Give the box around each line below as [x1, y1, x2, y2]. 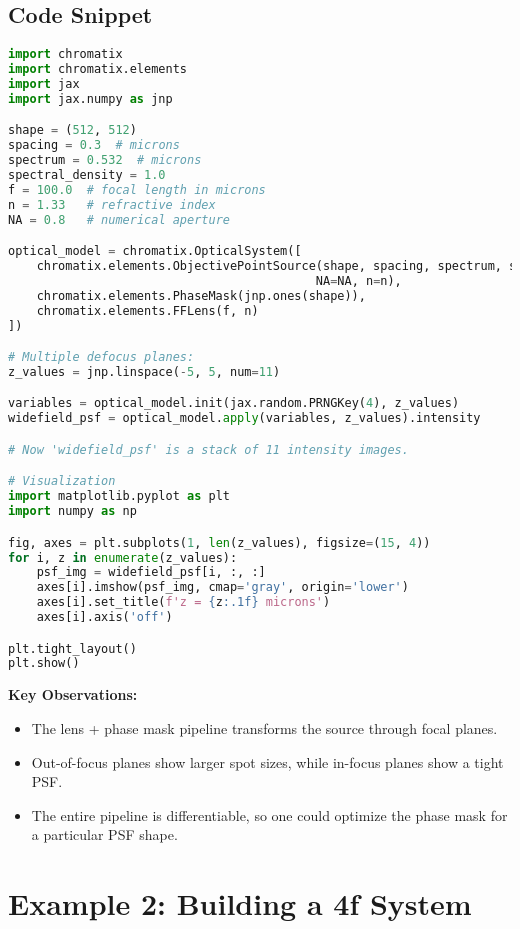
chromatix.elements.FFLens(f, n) [36, 303, 259, 318]
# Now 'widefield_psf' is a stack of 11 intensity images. [8, 442, 409, 457]
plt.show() [8, 656, 80, 671]
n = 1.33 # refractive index [8, 197, 216, 212]
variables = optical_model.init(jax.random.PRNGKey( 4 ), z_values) [8, 396, 460, 411]
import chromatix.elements [8, 62, 187, 77]
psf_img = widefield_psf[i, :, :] [36, 565, 266, 580]
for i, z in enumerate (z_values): [8, 550, 238, 565]
